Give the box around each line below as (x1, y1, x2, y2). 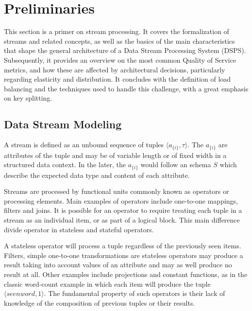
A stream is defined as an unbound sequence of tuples (4, 139, 164, 150)
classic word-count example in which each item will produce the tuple (4, 278, 211, 289)
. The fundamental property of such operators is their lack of (44, 288, 225, 298)
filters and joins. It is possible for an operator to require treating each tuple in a (4, 205, 242, 215)
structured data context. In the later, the (4, 159, 126, 170)
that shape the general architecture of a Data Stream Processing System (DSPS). (4, 45, 246, 55)
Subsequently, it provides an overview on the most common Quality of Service (4, 54, 236, 65)
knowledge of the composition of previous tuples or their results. (4, 297, 195, 308)
